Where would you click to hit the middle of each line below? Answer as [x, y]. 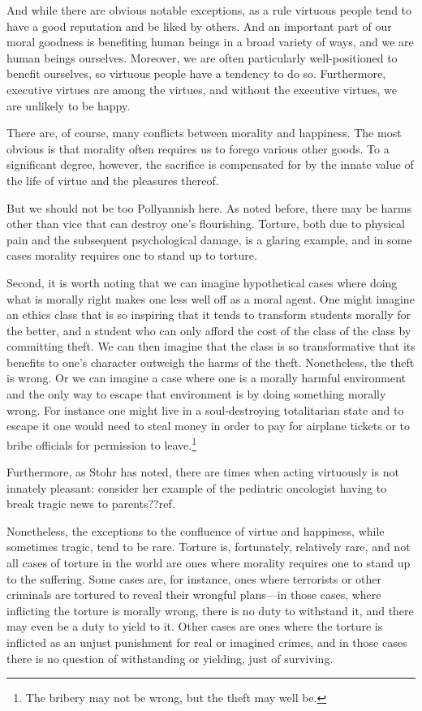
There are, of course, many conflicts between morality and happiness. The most [204, 133]
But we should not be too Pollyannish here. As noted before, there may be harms [209, 207]
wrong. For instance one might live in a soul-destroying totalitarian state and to [205, 409]
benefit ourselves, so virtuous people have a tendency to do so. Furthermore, [196, 73]
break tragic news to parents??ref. [91, 504]
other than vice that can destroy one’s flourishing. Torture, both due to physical [206, 224]
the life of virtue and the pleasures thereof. [113, 180]
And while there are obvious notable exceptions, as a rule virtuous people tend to [209, 10]
